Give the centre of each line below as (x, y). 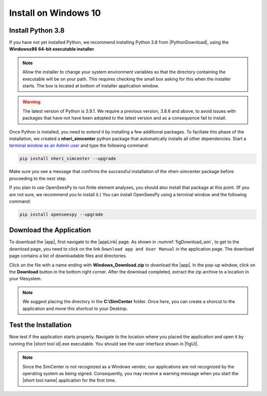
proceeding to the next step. (38, 178)
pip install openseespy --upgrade (61, 214)
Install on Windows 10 (55, 13)
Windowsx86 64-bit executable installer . (52, 49)
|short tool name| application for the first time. (69, 380)
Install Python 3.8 (37, 30)
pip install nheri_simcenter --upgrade (68, 159)
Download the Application (50, 230)
